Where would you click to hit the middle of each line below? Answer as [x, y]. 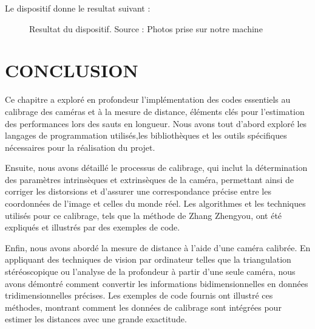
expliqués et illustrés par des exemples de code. [93, 227]
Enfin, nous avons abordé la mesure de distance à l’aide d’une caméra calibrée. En [158, 247]
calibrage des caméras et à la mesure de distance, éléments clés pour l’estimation [155, 111]
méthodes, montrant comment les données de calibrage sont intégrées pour [143, 307]
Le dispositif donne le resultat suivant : [78, 8]
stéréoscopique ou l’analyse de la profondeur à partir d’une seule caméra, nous [150, 272]
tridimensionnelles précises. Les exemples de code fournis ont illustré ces [139, 295]
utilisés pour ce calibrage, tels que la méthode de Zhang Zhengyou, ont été [144, 215]
